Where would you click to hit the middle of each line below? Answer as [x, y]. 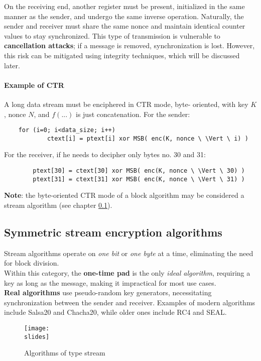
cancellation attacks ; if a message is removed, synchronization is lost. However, [129, 45]
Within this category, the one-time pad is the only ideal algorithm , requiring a [127, 272]
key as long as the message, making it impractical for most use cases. [110, 282]
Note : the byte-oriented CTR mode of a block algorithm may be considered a [124, 195]
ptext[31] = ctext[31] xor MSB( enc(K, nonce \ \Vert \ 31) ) [139, 179]
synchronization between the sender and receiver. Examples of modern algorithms [130, 302]
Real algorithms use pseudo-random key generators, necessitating [108, 292]
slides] [37, 337]
